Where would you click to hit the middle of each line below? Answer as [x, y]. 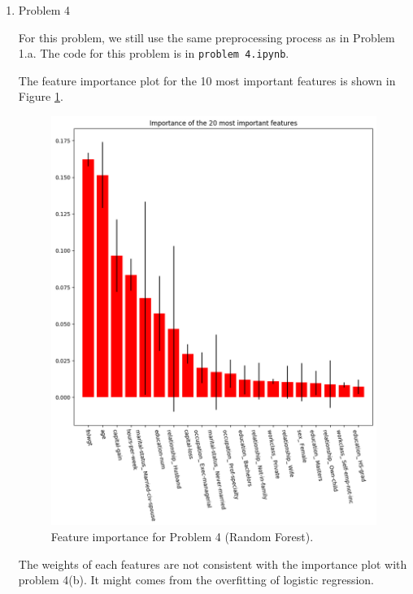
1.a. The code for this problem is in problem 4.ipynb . [154, 53]
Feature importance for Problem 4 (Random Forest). [182, 537]
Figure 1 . [41, 96]
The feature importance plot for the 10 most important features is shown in [207, 80]
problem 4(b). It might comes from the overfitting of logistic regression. [196, 580]
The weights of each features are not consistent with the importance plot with [213, 564]
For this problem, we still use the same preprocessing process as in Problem [206, 37]
